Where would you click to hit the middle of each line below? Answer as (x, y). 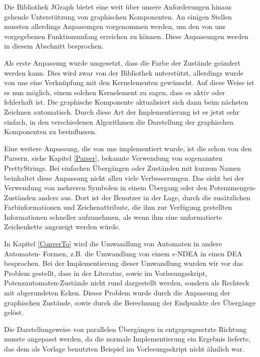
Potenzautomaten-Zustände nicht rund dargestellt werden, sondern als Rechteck (127, 283)
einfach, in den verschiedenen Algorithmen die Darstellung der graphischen (119, 121)
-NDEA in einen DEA (209, 253)
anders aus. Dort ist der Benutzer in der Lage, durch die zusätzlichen (144, 197)
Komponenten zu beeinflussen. (51, 131)
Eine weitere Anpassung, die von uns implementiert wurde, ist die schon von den (128, 148)
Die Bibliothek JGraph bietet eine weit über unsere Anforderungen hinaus (118, 7)
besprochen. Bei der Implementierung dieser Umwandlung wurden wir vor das (124, 263)
